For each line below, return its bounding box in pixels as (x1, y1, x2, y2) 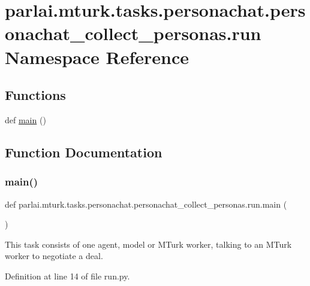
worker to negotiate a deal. (5, 250, 103, 262)
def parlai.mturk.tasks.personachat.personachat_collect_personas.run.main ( (5, 197, 287, 210)
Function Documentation (5, 142, 162, 161)
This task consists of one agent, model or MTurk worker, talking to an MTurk (5, 238, 292, 250)
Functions (5, 86, 66, 104)
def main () (5, 113, 46, 126)
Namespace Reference (5, 44, 189, 69)
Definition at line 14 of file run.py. (5, 269, 130, 282)
